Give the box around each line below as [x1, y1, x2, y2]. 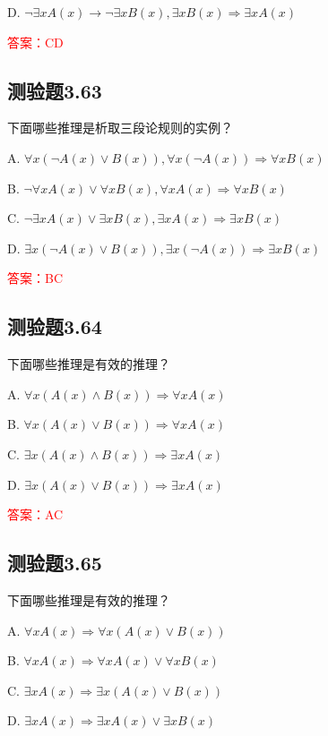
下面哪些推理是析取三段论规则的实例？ [7, 118, 233, 137]
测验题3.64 [7, 312, 102, 340]
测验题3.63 [7, 76, 102, 104]
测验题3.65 [7, 549, 102, 577]
